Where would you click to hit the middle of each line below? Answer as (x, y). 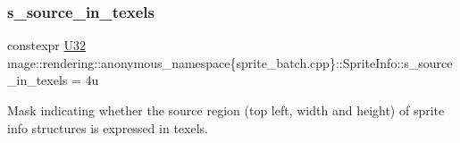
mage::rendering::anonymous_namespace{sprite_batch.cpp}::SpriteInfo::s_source (230, 62)
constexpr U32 (47, 45)
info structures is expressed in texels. (108, 127)
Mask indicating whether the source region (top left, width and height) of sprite (226, 110)
